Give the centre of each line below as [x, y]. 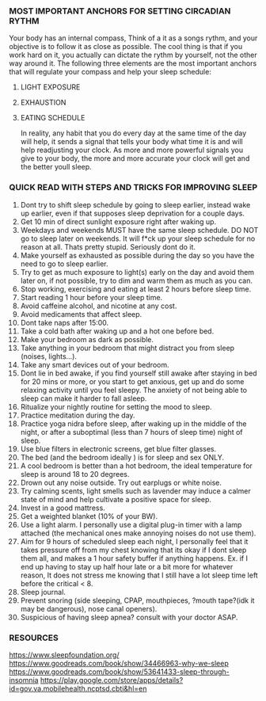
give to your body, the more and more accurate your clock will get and [135, 158]
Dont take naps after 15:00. [65, 322]
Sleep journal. [43, 592]
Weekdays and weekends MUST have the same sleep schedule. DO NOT [139, 230]
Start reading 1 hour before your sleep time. [91, 297]
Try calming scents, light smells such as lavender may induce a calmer [136, 491]
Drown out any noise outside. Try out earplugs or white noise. [121, 482]
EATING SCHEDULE [53, 118]
